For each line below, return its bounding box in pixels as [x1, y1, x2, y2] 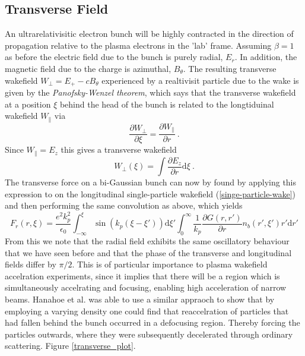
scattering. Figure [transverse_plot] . [5, 339, 136, 352]
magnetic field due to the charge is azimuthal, [5, 62, 171, 74]
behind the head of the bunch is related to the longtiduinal [59, 97, 274, 110]
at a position [5, 97, 51, 110]
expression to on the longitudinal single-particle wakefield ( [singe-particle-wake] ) [5, 187, 296, 200]
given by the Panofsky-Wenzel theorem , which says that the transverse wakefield [5, 86, 296, 99]
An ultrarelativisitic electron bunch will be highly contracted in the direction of [5, 27, 294, 40]
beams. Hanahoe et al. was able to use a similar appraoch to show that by [5, 293, 275, 305]
